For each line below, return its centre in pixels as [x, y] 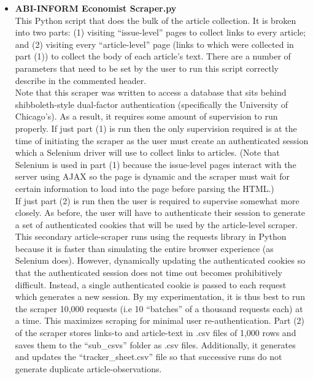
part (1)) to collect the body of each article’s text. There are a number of [153, 56]
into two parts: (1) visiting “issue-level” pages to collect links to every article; [160, 32]
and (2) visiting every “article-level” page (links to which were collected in [154, 44]
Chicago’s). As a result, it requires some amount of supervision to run [146, 116]
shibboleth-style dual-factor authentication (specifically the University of [151, 104]
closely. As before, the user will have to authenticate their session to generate [160, 212]
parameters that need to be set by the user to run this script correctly [147, 68]
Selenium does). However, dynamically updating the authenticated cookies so [160, 260]
